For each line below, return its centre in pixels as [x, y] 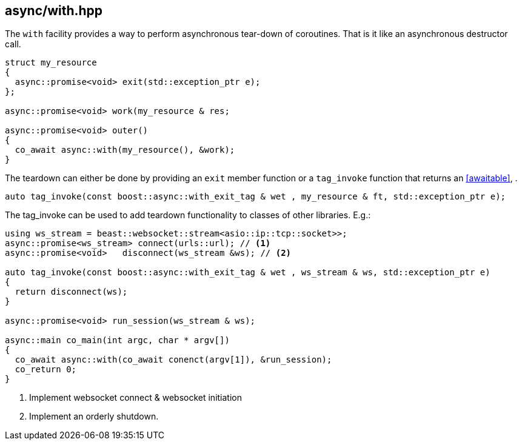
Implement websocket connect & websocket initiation [136, 398]
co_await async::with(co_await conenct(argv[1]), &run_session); [173, 360]
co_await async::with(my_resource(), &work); [125, 150]
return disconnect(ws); [71, 292]
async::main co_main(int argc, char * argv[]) [117, 340]
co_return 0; [46, 370]
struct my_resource [51, 63]
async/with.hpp [54, 11]
